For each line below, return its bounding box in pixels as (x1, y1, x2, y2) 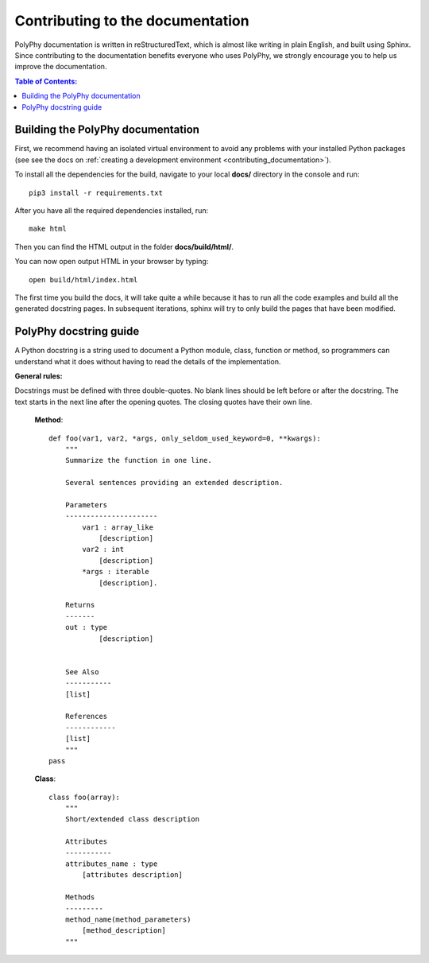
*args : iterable (82, 567, 150, 577)
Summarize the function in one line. (64, 456, 212, 465)
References (64, 712, 108, 721)
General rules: (14, 371, 63, 381)
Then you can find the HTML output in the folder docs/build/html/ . (14, 242, 234, 251)
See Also (64, 667, 99, 676)
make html (29, 224, 67, 234)
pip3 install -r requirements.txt (29, 188, 163, 197)
